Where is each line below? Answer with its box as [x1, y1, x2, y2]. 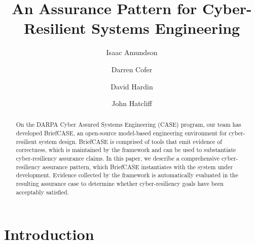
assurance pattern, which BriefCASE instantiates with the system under [42, 162, 233, 171]
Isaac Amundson [106, 47, 158, 58]
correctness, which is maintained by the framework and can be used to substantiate [16, 145, 236, 154]
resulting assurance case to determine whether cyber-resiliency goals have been [16, 179, 224, 188]
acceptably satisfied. [16, 187, 69, 196]
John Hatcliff [112, 98, 152, 109]
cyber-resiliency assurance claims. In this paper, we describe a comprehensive [16, 154, 220, 163]
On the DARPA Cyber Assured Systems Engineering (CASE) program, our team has [16, 120, 241, 129]
